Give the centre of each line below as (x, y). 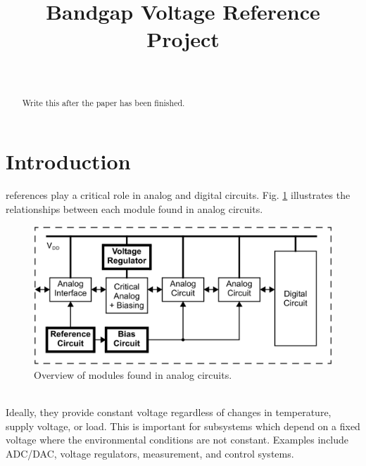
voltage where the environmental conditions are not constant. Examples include (177, 440)
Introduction (68, 161)
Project (183, 39)
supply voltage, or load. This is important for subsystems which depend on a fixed (183, 426)
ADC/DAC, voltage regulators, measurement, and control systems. (150, 453)
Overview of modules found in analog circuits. (133, 375)
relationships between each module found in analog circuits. (134, 208)
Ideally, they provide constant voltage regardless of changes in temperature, (169, 412)
